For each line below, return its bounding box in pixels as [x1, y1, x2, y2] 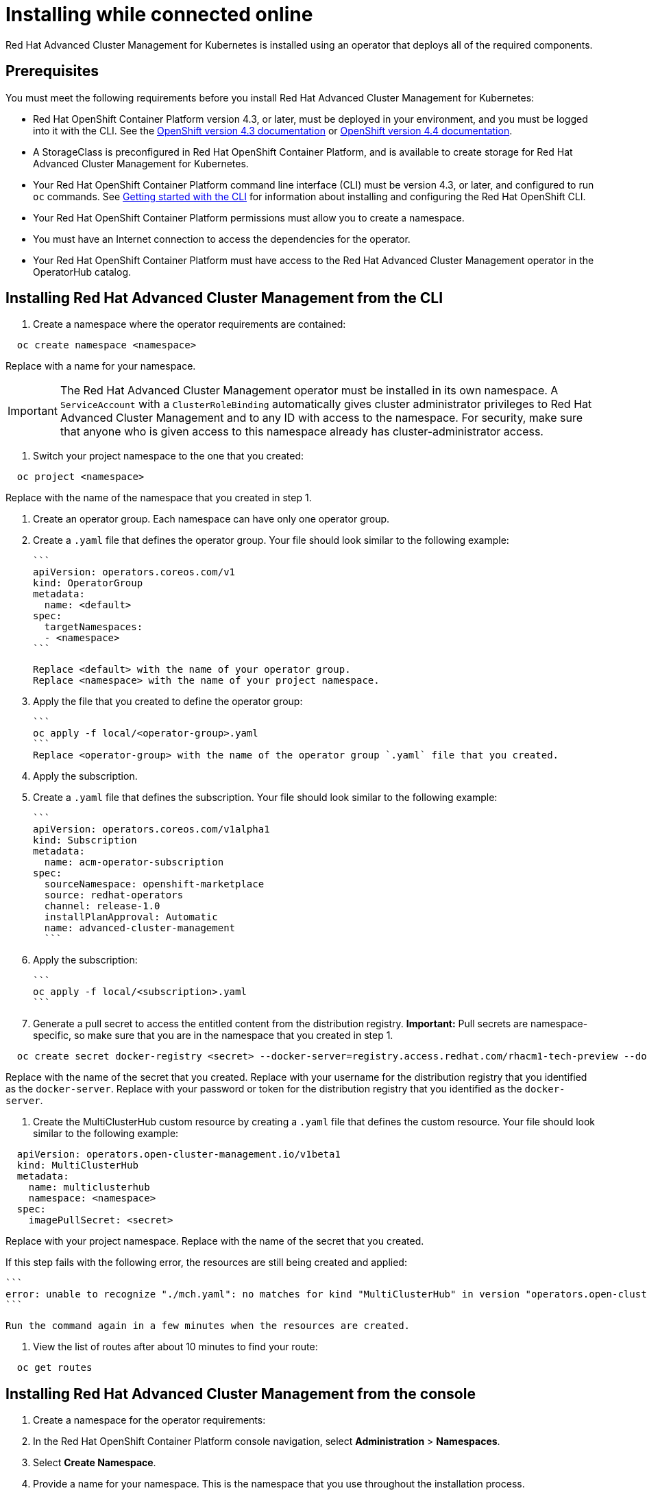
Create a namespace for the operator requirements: [33, 1414, 266, 1426]
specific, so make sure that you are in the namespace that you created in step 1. [33, 1029, 393, 1042]
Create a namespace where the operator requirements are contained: [33, 318, 346, 331]
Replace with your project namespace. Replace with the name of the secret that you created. [5, 1235, 424, 1247]
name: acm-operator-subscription [44, 857, 224, 868]
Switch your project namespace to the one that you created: [33, 450, 304, 462]
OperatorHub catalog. [33, 265, 132, 278]
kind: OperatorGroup [33, 577, 143, 589]
